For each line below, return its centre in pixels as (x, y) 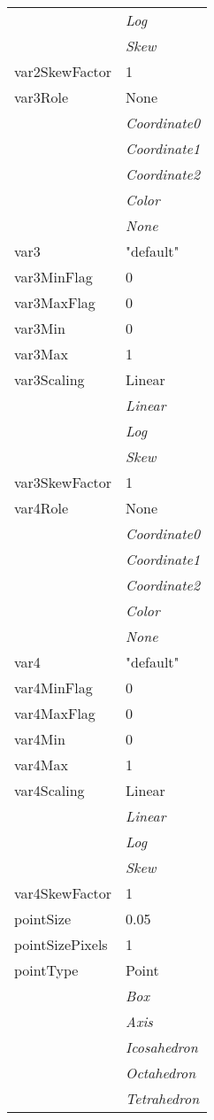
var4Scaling (50, 790)
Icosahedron (162, 1047)
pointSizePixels (61, 944)
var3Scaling (50, 379)
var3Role (42, 97)
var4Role (42, 508)
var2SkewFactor (63, 71)
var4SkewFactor (63, 893)
